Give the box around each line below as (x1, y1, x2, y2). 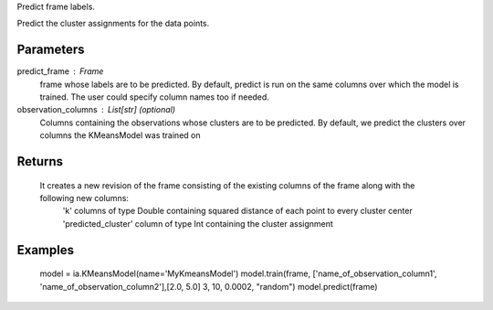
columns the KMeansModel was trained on (39, 130, 201, 141)
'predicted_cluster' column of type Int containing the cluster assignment (62, 218, 333, 229)
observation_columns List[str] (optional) (16, 104, 176, 115)
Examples (16, 242, 75, 258)
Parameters (16, 42, 85, 58)
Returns (16, 154, 64, 169)
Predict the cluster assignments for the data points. (16, 18, 210, 29)
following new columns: (39, 193, 130, 204)
